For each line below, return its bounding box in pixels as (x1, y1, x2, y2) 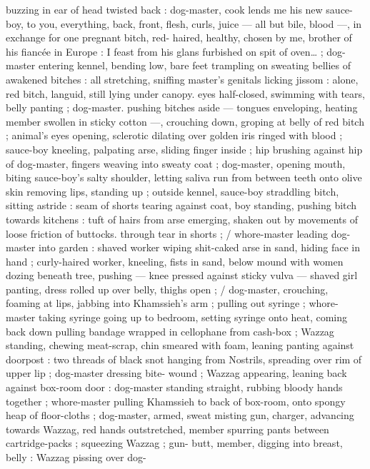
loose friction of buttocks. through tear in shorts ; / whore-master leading (6, 226, 328, 241)
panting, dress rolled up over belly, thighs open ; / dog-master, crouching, (6, 281, 329, 296)
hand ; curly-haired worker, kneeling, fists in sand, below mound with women (6, 253, 344, 268)
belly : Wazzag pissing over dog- (6, 450, 146, 464)
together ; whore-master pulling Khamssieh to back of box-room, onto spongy (6, 393, 346, 408)
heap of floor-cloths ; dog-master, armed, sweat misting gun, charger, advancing (6, 408, 354, 423)
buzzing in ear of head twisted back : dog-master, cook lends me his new (6, 2, 323, 16)
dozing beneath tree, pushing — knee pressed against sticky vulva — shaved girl (6, 268, 358, 283)
